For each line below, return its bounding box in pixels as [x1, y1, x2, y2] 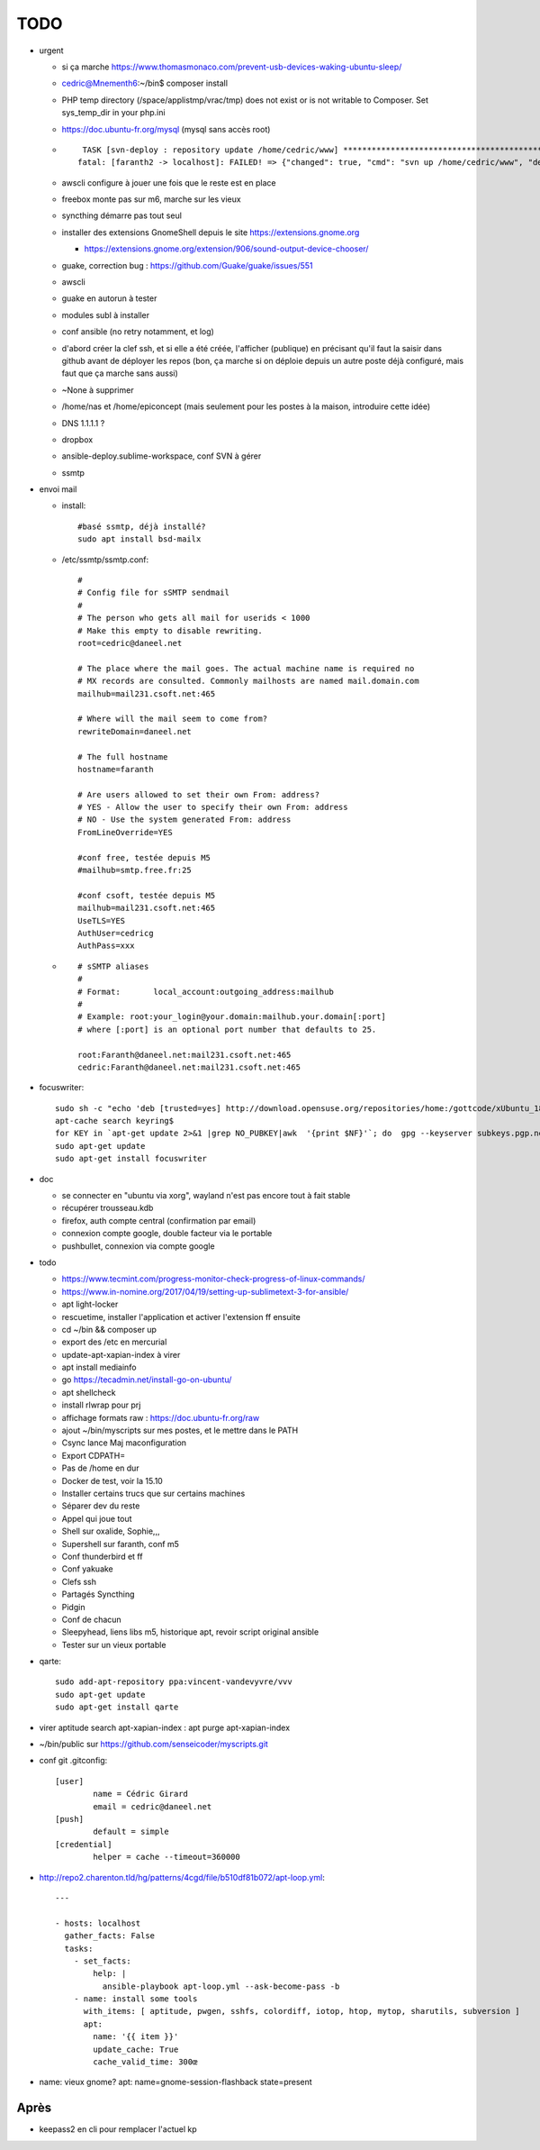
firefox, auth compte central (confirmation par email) [61, 1215, 256, 1225]
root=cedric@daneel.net [77, 638, 183, 648]
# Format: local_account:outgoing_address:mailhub [77, 987, 335, 997]
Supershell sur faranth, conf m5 [61, 1538, 180, 1549]
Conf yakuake [61, 1563, 114, 1574]
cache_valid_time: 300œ [93, 2057, 198, 2067]
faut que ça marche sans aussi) [61, 368, 179, 378]
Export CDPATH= [61, 1450, 126, 1461]
